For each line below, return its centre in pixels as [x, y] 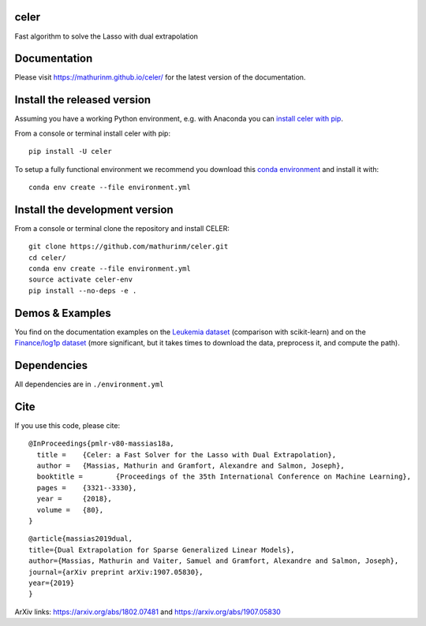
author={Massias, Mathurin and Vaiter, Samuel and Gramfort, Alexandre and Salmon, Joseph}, [214, 561]
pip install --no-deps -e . [83, 291]
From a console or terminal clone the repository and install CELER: [122, 228]
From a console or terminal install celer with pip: [93, 133]
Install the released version [83, 100]
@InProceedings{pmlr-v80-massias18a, [102, 444]
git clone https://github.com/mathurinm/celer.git [129, 247]
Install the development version [94, 209]
